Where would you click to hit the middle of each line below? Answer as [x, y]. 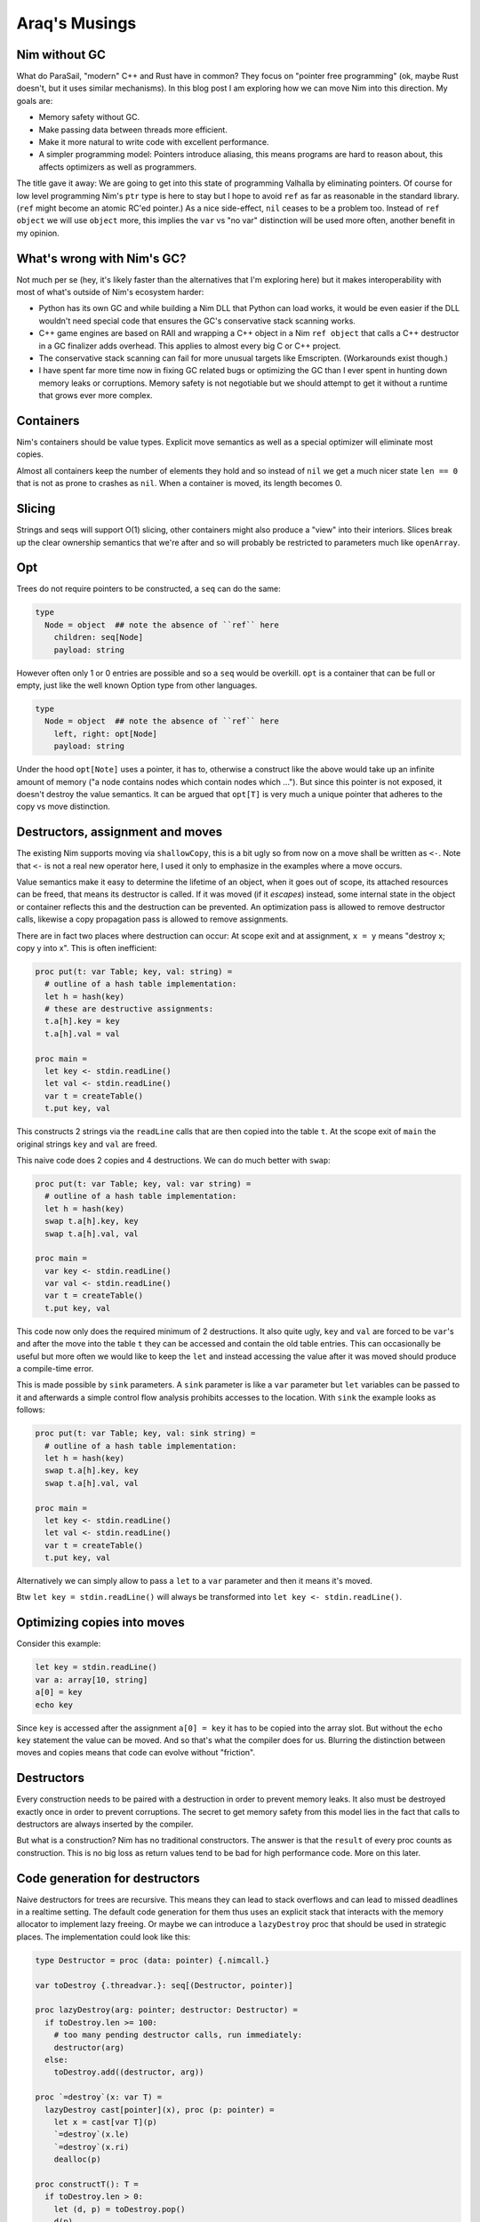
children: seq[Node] [99, 637]
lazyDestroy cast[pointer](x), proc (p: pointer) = [160, 2110]
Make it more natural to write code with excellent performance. [154, 142]
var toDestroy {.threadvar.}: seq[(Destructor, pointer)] [164, 1985]
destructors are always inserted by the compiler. [105, 1824]
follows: [31, 1410]
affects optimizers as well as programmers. [118, 167]
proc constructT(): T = [87, 2184]
